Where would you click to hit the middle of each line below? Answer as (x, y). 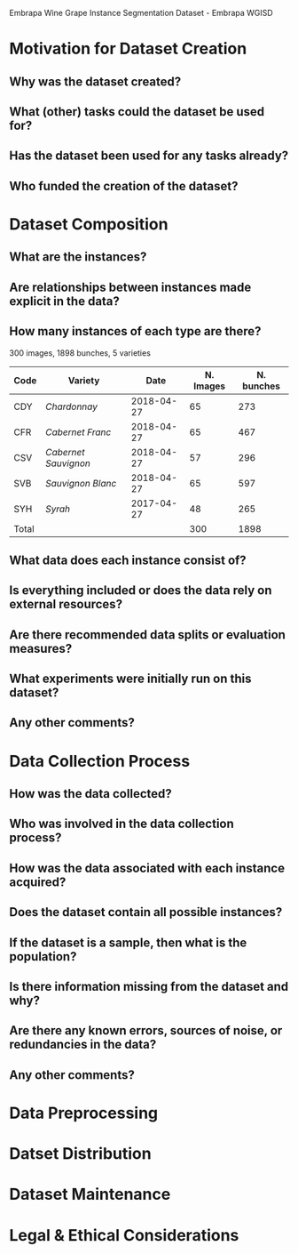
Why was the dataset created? (95, 81)
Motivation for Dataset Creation (128, 49)
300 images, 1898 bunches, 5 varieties (80, 353)
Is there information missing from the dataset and (149, 987)
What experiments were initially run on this (130, 679)
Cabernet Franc (78, 432)
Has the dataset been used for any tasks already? (149, 156)
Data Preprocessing (84, 1113)
